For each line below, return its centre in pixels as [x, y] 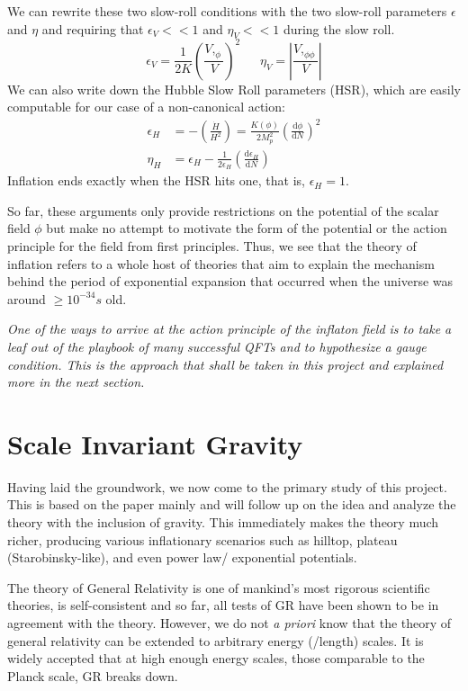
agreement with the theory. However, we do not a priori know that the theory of [229, 622]
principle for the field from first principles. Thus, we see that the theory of [212, 245]
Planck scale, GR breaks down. [93, 675]
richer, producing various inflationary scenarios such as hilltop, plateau [202, 539]
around [27, 298]
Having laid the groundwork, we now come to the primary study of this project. [227, 486]
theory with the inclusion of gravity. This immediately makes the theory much [223, 522]
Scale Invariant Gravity [155, 443]
